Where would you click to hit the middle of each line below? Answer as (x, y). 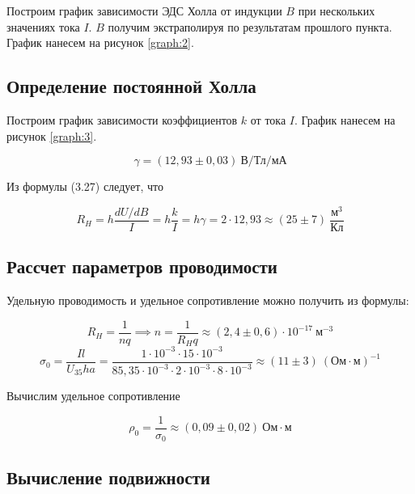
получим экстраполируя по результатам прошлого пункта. (250, 26)
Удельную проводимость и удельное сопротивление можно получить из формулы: (208, 300)
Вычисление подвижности (108, 477)
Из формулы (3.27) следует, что (85, 186)
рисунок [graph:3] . (52, 135)
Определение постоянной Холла (131, 86)
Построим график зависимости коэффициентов (122, 119)
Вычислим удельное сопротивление (93, 396)
